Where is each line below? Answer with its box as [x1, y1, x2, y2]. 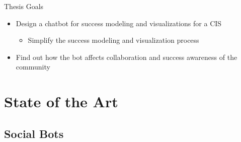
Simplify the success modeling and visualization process [28, 35, 199, 45]
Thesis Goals [4, 1, 44, 11]
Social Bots [4, 125, 64, 141]
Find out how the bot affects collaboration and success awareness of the [16, 51, 237, 62]
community [16, 61, 50, 72]
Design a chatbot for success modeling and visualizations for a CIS [16, 18, 222, 28]
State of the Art [4, 91, 118, 112]
